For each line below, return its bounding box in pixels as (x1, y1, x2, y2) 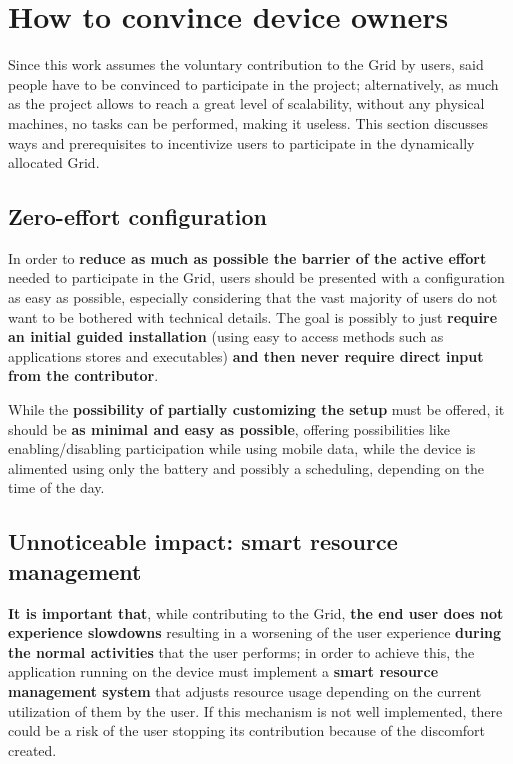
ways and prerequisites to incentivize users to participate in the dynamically (8, 132, 475, 153)
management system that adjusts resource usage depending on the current (8, 680, 482, 701)
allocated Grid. (8, 152, 100, 173)
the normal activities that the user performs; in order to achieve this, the (8, 641, 475, 662)
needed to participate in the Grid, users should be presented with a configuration (8, 267, 505, 288)
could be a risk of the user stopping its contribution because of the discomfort (8, 720, 486, 741)
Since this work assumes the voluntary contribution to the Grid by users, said (8, 54, 484, 75)
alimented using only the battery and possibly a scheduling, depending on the (8, 457, 485, 478)
